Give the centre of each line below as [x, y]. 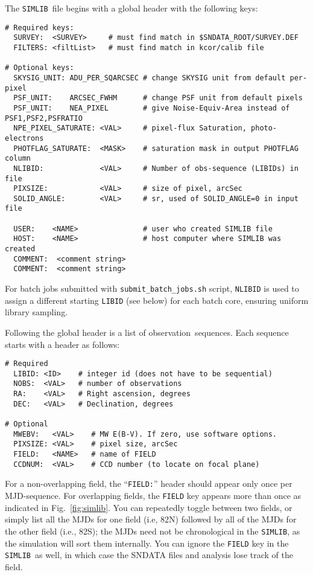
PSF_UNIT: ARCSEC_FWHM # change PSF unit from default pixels [158, 98]
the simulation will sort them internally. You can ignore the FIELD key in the [147, 543]
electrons [24, 138]
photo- [264, 128]
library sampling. [36, 312]
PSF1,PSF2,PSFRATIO [44, 118]
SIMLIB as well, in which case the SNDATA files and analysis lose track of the [149, 555]
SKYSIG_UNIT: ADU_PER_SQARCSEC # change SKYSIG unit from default [150, 78]
